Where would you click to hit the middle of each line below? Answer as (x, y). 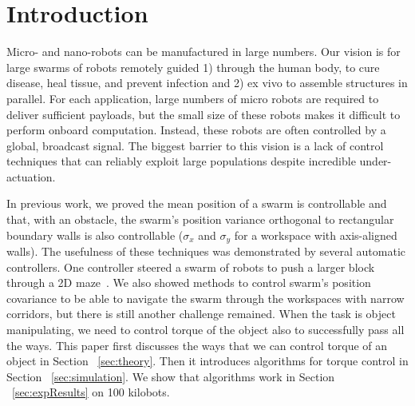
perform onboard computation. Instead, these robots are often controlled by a (196, 130)
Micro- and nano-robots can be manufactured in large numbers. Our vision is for (204, 52)
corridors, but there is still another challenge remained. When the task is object (201, 314)
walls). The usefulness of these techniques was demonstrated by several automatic (206, 251)
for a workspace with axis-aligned (316, 235)
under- (375, 161)
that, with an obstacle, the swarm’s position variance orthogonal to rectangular (200, 219)
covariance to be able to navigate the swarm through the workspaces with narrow (206, 298)
